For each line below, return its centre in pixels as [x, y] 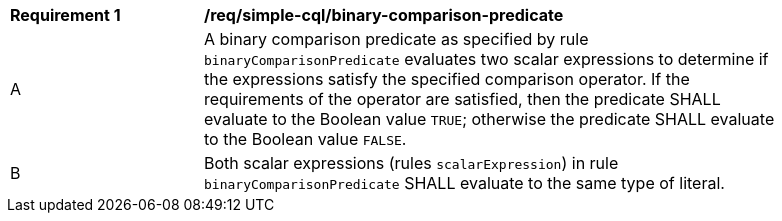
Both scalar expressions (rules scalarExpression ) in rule [411, 163]
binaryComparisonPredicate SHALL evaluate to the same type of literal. [464, 183]
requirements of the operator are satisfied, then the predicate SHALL [462, 99]
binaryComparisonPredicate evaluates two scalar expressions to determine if [486, 59]
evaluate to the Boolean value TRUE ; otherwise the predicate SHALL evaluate [489, 119]
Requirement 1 [65, 15]
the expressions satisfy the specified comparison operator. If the [447, 79]
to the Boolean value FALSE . [305, 139]
